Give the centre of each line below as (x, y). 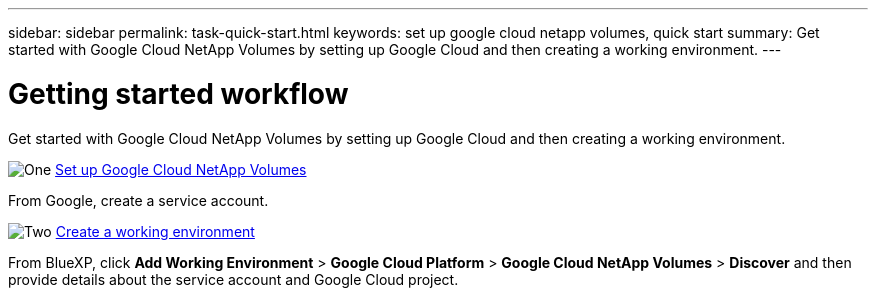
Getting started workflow (178, 93)
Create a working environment (155, 231)
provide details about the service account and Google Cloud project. (233, 279)
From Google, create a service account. (138, 200)
